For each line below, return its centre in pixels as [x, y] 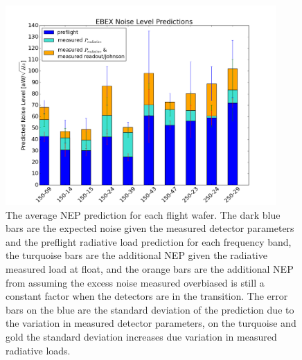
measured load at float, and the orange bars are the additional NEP [150, 268]
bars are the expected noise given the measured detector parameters [150, 228]
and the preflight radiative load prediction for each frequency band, [149, 241]
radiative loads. [38, 350]
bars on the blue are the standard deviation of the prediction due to [150, 309]
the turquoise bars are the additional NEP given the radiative [136, 255]
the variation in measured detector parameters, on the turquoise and [151, 323]
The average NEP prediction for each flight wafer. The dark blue [143, 214]
